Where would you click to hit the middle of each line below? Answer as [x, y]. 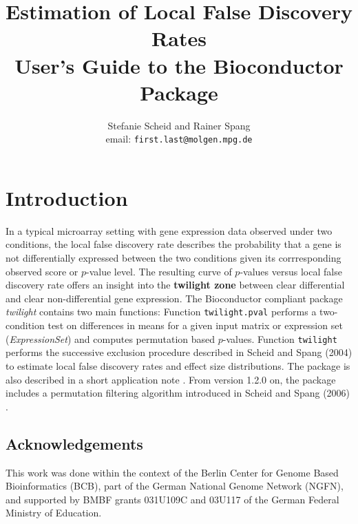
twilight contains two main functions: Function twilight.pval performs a [161, 312]
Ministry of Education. [54, 513]
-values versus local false [291, 271]
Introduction [67, 197]
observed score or [42, 271]
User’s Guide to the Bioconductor [179, 65]
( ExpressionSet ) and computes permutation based [110, 338]
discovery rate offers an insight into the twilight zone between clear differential [175, 285]
